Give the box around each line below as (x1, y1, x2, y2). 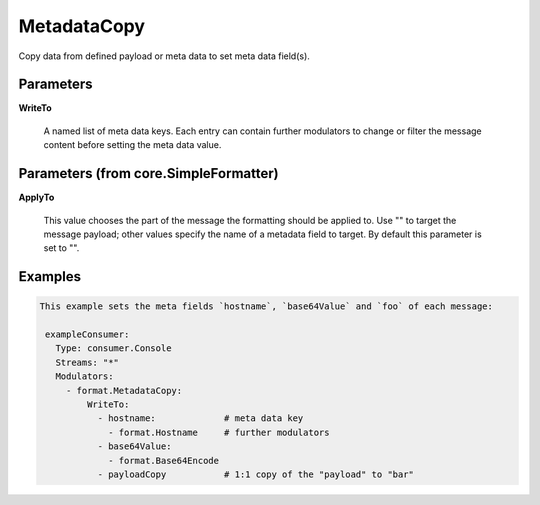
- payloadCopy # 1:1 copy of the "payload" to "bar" (97, 469, 415, 480)
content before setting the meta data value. (43, 139, 222, 151)
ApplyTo (18, 191, 55, 204)
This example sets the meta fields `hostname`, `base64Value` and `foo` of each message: (39, 301, 494, 312)
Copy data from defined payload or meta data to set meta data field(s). (18, 50, 310, 62)
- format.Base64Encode (108, 455, 220, 466)
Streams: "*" (55, 356, 120, 368)
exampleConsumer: (45, 329, 130, 340)
